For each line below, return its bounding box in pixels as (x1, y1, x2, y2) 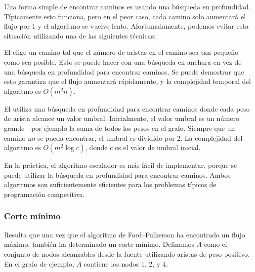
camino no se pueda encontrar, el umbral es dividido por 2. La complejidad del (4, 132, 243, 143)
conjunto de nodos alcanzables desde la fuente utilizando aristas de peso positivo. (4, 248, 250, 259)
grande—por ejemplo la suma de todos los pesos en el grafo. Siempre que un (4, 122, 235, 133)
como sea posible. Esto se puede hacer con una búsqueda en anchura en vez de (4, 56, 242, 67)
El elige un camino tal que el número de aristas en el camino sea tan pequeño (4, 47, 239, 57)
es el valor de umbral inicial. (115, 142, 201, 153)
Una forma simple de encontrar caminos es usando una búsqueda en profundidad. (4, 1, 251, 11)
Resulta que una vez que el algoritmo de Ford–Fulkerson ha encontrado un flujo (4, 229, 245, 239)
